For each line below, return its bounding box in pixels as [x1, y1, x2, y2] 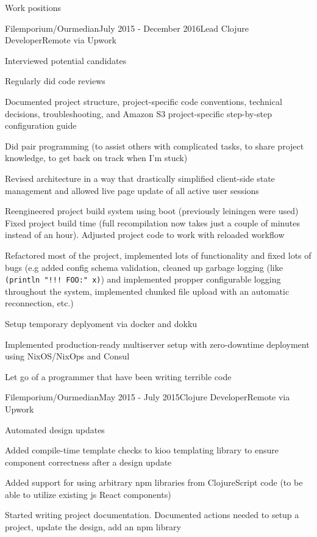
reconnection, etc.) [5, 297, 74, 309]
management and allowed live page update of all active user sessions [5, 184, 259, 196]
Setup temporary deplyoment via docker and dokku [5, 317, 198, 330]
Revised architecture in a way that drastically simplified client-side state [5, 171, 275, 184]
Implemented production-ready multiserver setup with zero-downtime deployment [5, 337, 310, 350]
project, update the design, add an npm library [5, 521, 181, 533]
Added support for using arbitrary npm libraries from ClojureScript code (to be [5, 476, 303, 489]
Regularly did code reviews [5, 74, 105, 87]
